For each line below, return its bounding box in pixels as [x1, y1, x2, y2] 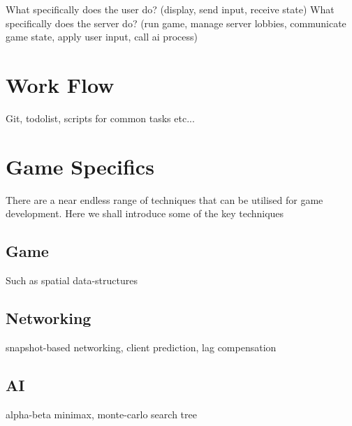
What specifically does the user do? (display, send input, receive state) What [6, 2, 335, 16]
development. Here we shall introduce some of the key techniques [6, 206, 284, 221]
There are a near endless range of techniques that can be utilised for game [6, 192, 323, 207]
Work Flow [6, 70, 115, 98]
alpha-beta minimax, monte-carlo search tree [6, 406, 197, 421]
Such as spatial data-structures [6, 273, 138, 288]
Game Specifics [6, 152, 154, 180]
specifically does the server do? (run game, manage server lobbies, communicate [6, 15, 346, 30]
